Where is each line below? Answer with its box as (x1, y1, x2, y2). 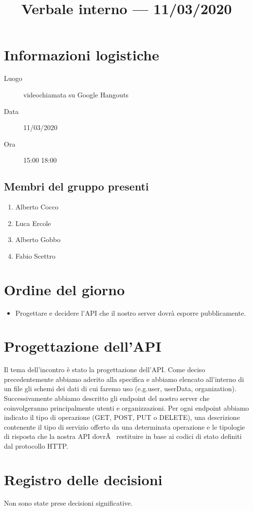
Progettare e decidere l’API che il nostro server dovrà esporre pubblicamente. (15, 307, 246, 318)
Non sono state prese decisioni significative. (4, 497, 133, 508)
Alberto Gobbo (15, 234, 61, 245)
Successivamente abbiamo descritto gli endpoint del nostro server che (4, 393, 210, 403)
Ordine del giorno (4, 279, 125, 299)
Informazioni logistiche (4, 45, 159, 65)
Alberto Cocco (15, 202, 59, 212)
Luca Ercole (15, 218, 51, 228)
